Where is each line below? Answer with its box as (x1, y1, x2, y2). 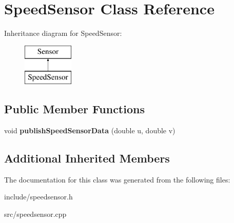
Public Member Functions (4, 101, 145, 117)
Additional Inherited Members (4, 150, 170, 166)
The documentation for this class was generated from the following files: (4, 174, 230, 185)
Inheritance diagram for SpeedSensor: (4, 28, 122, 38)
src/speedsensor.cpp (4, 209, 67, 219)
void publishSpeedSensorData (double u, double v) (4, 125, 175, 136)
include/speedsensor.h (4, 191, 73, 202)
